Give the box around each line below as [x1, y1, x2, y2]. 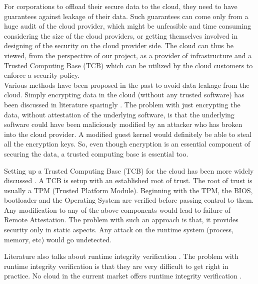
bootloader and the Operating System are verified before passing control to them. [4, 195, 254, 205]
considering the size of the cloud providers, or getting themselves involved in [4, 30, 238, 41]
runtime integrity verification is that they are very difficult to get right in [4, 260, 228, 271]
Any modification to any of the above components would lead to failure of [4, 204, 230, 215]
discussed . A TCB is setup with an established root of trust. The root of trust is [4, 175, 252, 186]
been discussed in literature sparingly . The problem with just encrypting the [4, 99, 240, 109]
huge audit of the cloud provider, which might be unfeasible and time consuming [4, 21, 251, 31]
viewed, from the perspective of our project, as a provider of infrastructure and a [4, 50, 252, 60]
